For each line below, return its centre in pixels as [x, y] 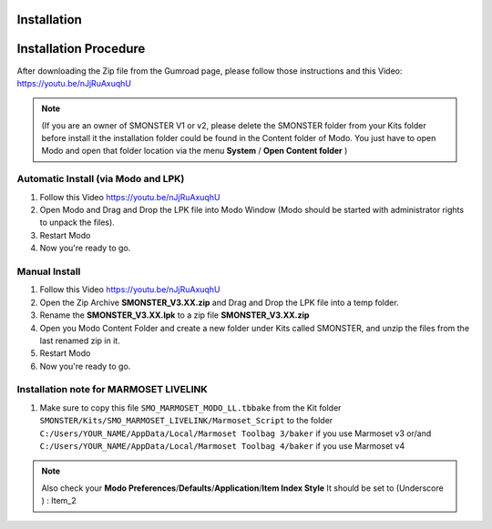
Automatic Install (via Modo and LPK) [101, 179]
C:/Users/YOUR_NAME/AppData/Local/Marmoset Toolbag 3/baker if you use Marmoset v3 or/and [236, 433]
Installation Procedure [81, 49]
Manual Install [49, 271]
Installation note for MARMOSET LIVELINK [113, 390]
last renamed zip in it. [80, 341]
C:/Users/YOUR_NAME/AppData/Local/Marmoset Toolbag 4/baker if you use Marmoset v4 [222, 445]
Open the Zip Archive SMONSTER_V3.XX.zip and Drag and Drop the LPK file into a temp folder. [220, 302]
